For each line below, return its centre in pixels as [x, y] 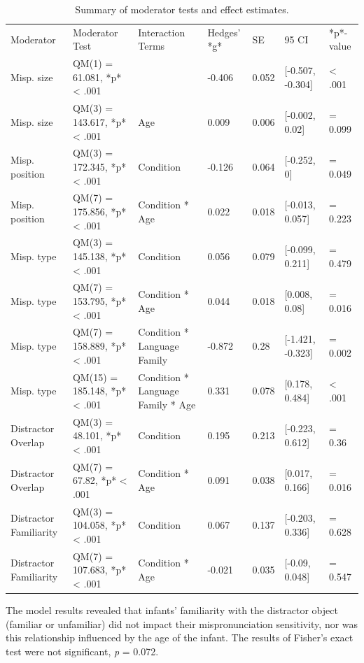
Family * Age [167, 404]
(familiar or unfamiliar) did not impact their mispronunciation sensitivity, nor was [182, 623]
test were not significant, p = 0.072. [82, 651]
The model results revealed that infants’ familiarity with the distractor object [172, 609]
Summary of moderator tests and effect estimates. [182, 9]
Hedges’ [224, 32]
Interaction [162, 32]
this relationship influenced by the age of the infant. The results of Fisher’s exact [180, 637]
